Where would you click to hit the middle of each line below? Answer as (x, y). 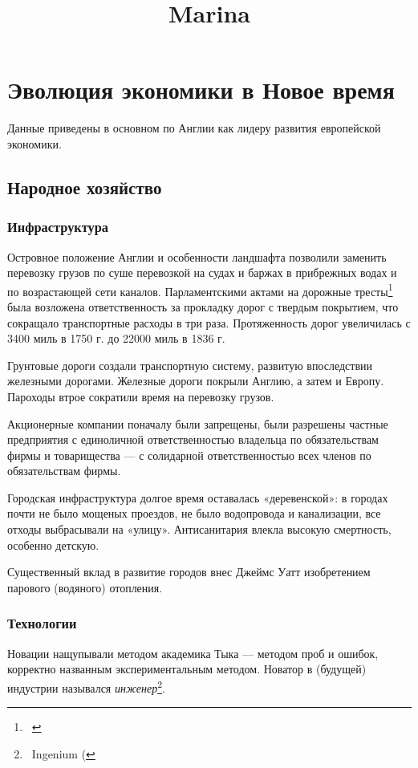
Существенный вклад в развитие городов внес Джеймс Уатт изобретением (189, 572)
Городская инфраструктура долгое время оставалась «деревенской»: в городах (198, 497)
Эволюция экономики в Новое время (201, 89)
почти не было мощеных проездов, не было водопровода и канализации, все (194, 513)
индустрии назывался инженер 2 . (86, 686)
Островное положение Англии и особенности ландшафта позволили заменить (197, 256)
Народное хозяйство (85, 187)
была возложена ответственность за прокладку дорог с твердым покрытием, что (203, 306)
